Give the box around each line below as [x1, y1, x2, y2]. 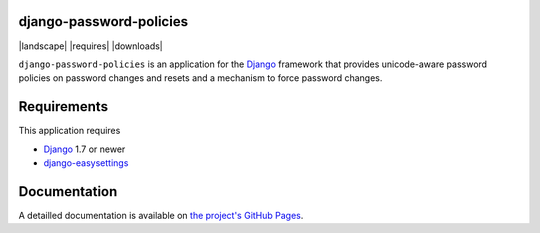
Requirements [18, 98, 109, 115]
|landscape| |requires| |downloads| [18, 40, 164, 52]
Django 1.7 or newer [43, 143, 126, 155]
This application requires [18, 125, 121, 137]
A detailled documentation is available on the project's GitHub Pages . [18, 209, 304, 221]
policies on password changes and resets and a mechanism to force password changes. [18, 72, 383, 84]
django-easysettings [43, 156, 129, 169]
